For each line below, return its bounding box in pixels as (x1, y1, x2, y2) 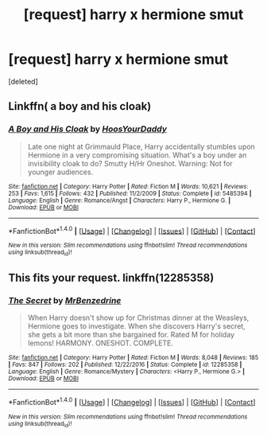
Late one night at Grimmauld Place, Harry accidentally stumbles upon (27, 142, 256, 151)
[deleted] (8, 76, 38, 86)
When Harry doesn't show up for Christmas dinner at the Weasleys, (27, 313, 250, 323)
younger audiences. (27, 167, 94, 177)
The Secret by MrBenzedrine (8, 294, 122, 306)
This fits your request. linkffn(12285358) (8, 271, 215, 284)
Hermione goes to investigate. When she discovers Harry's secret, (27, 321, 246, 331)
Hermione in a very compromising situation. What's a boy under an (27, 150, 247, 160)
